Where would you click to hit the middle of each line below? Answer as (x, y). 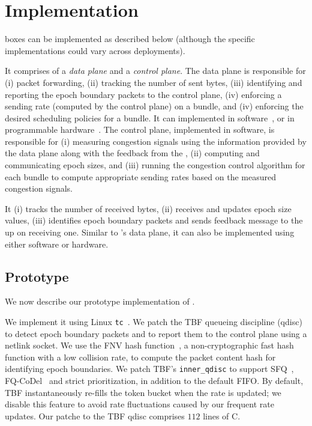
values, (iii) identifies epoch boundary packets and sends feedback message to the (154, 220)
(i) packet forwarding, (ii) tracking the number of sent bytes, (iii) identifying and (154, 82)
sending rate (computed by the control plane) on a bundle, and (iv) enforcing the (154, 106)
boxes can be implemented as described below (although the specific (130, 39)
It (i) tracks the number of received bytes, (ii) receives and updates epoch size (148, 208)
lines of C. (222, 415)
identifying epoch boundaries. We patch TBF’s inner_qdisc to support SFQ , (149, 369)
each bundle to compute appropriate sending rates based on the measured (140, 176)
